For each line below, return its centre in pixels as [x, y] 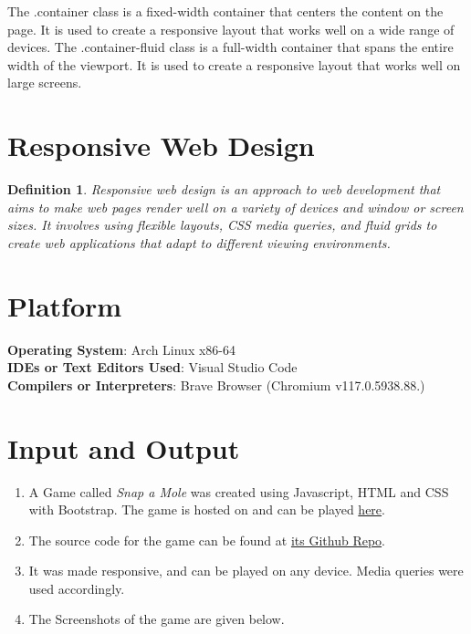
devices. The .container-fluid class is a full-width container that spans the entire [230, 47]
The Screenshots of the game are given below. [157, 619]
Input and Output [124, 447]
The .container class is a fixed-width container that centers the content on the [225, 11]
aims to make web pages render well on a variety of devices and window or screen [235, 207]
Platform [65, 305]
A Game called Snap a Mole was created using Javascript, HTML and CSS [239, 491]
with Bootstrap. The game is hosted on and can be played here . [207, 509]
